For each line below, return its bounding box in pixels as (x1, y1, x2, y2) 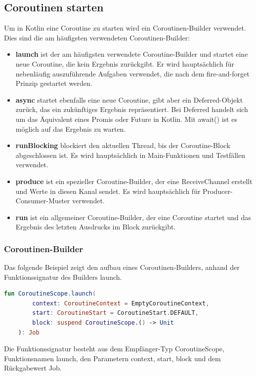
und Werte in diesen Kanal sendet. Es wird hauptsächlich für (15, 186, 201, 196)
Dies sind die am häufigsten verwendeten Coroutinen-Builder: (4, 32, 190, 42)
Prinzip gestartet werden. (15, 78, 92, 88)
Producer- (203, 186, 233, 196)
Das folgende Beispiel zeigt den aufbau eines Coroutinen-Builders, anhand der (4, 262, 240, 272)
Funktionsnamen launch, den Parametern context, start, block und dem (4, 353, 221, 363)
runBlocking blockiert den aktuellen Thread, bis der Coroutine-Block (15, 140, 230, 150)
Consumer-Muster (15, 195, 70, 206)
